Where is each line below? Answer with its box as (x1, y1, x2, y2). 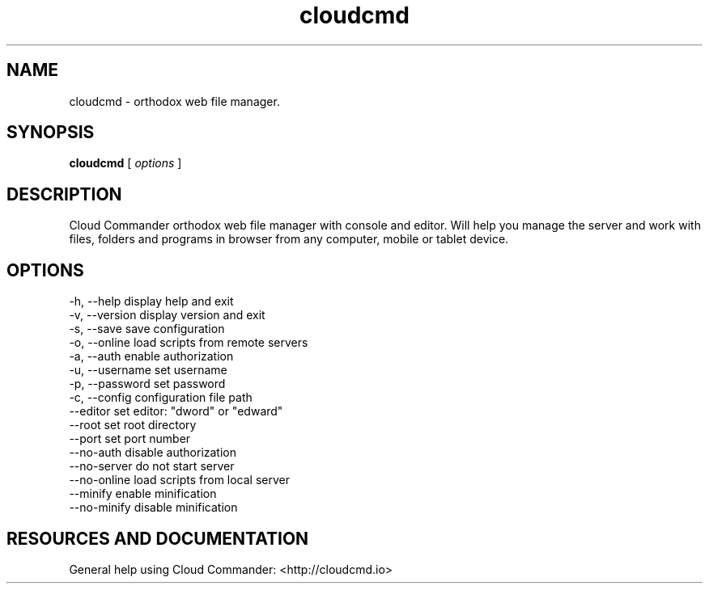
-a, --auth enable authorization (69, 349, 234, 364)
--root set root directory (69, 418, 197, 432)
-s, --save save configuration (69, 322, 225, 336)
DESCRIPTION (6, 183, 122, 204)
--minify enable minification (69, 487, 217, 501)
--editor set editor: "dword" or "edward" (69, 404, 283, 419)
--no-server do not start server (69, 459, 235, 474)
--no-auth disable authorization (69, 445, 237, 460)
